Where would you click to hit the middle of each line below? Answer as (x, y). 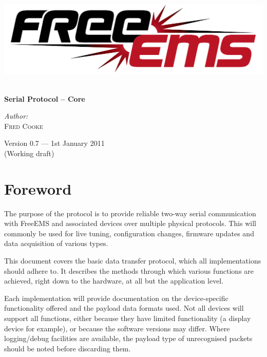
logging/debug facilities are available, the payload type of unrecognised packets (128, 338)
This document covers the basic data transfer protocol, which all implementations (133, 260)
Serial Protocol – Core (45, 98)
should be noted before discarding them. (68, 348)
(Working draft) (29, 153)
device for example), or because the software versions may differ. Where (117, 328)
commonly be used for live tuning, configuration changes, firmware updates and (129, 233)
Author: (16, 116)
